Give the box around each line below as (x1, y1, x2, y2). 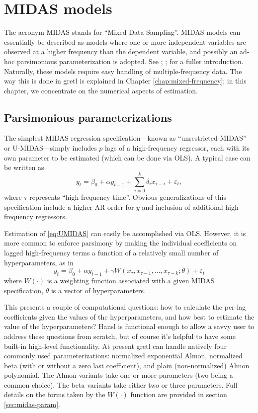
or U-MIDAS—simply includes (4, 143, 97, 153)
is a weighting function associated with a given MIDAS (47, 275, 215, 285)
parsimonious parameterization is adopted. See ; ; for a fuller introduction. (17, 56, 244, 66)
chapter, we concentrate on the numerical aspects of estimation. (4, 85, 198, 95)
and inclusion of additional (142, 201, 223, 212)
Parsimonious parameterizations (4, 109, 172, 125)
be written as (4, 162, 44, 172)
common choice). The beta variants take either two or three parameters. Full (4, 379, 238, 390)
